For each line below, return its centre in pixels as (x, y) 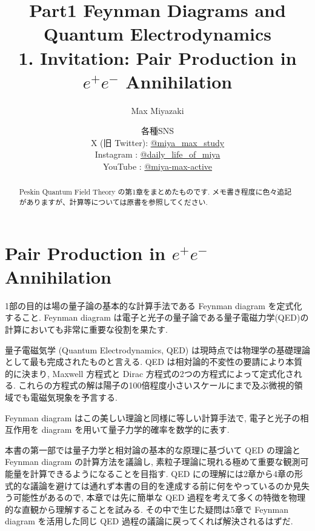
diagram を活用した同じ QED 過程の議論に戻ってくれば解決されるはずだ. (149, 521)
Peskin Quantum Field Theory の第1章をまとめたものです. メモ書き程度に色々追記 (155, 192)
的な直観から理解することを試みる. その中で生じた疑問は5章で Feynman (147, 509)
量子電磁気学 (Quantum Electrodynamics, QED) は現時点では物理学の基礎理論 (157, 349)
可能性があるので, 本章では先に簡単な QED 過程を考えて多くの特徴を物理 (159, 497)
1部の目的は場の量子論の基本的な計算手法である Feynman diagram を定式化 (154, 305)
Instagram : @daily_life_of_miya (157, 154)
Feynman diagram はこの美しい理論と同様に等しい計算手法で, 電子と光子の (153, 417)
